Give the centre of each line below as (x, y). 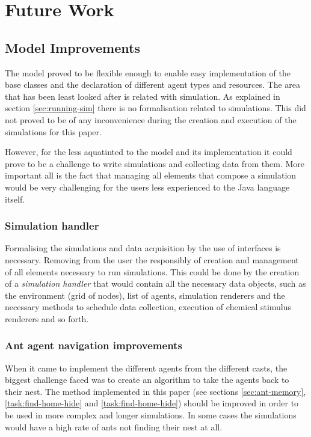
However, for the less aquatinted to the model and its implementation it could (149, 152)
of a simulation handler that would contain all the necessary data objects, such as (155, 283)
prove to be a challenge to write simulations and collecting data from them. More (155, 163)
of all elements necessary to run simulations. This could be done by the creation (152, 271)
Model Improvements (72, 47)
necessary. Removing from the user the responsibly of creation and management (152, 259)
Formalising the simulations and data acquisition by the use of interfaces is (143, 248)
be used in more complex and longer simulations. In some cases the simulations (151, 415)
